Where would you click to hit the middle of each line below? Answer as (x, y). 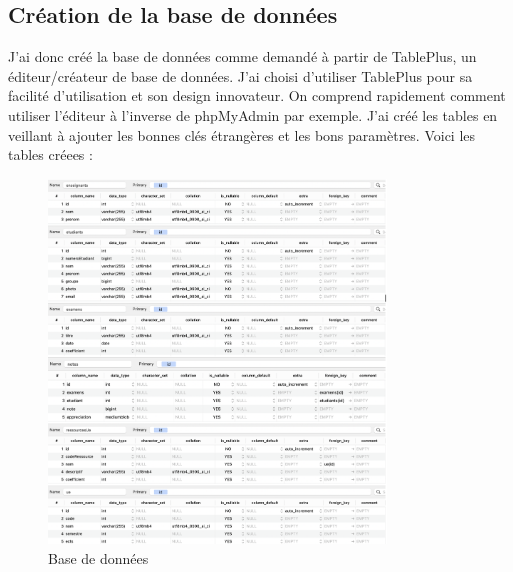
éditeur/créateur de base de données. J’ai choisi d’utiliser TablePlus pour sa (240, 75)
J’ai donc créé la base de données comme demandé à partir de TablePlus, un (242, 56)
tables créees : (50, 154)
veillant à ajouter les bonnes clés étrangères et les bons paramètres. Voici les (242, 134)
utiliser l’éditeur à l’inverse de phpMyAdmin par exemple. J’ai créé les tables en (253, 114)
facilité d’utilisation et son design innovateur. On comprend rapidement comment (257, 95)
